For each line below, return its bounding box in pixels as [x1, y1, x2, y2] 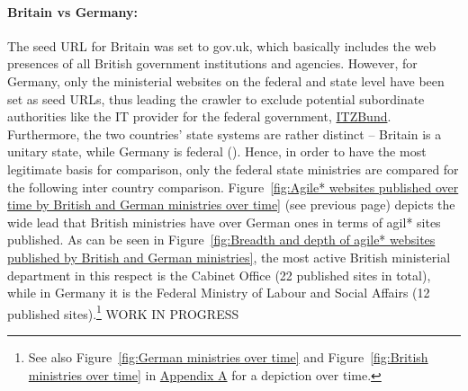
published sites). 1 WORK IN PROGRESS [7, 301, 239, 323]
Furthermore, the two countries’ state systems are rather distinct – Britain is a [7, 124, 442, 143]
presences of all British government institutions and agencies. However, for [7, 54, 418, 73]
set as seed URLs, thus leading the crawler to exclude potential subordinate [7, 89, 425, 108]
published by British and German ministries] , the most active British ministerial [7, 247, 451, 266]
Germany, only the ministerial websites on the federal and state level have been [7, 71, 445, 90]
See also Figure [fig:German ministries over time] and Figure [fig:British [28, 347, 428, 366]
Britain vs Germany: [7, 2, 138, 21]
